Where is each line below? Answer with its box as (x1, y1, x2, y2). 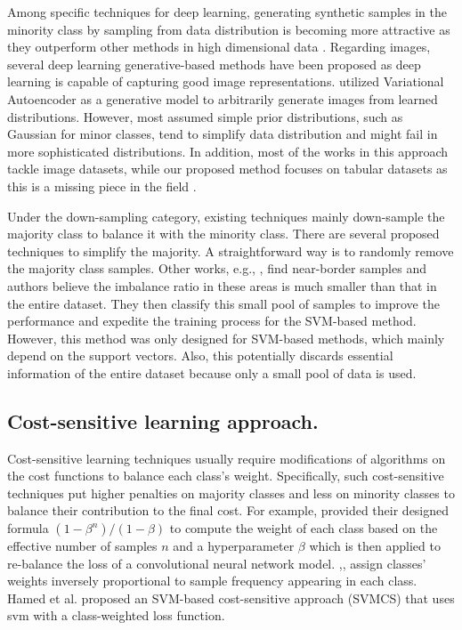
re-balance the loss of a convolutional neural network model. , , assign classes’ (7, 553, 426, 572)
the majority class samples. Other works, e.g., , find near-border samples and (7, 259, 426, 278)
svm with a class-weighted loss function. (7, 606, 225, 625)
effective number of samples (7, 537, 158, 555)
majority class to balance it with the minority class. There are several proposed (7, 224, 440, 243)
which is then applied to (309, 537, 441, 555)
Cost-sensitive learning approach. (7, 407, 319, 434)
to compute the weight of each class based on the (169, 519, 438, 537)
